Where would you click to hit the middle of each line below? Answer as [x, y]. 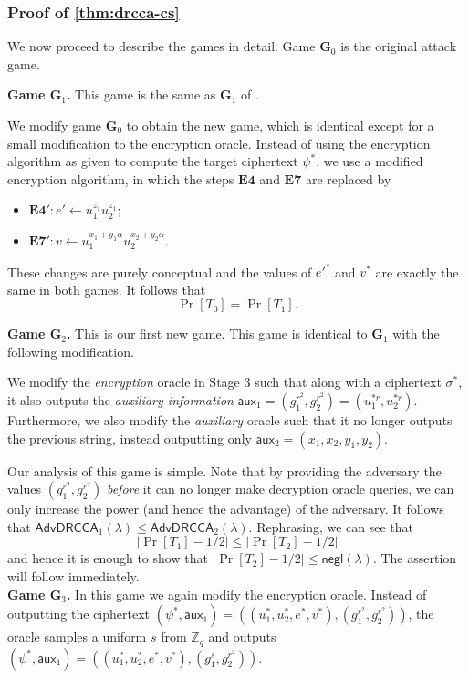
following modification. [71, 351]
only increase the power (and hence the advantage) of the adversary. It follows [226, 509]
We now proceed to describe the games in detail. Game [162, 46]
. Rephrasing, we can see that [331, 526]
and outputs [242, 637]
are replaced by [348, 178]
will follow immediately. [73, 576]
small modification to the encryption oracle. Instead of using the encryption [219, 143]
